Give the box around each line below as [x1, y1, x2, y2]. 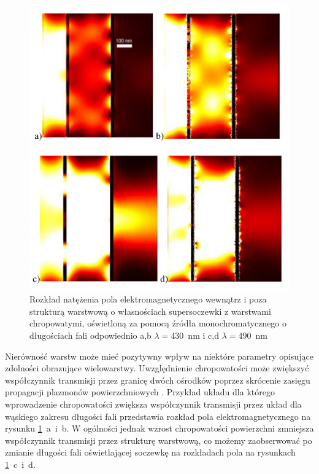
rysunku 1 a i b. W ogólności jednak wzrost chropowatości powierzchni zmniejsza [5, 422, 314, 435]
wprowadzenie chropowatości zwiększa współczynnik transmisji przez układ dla [5, 397, 302, 410]
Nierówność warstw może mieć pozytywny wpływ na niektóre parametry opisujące [5, 349, 313, 362]
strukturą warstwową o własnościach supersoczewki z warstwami [29, 304, 271, 317]
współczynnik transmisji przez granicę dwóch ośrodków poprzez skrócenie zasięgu [5, 373, 310, 386]
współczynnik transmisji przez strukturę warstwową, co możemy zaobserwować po [5, 433, 312, 446]
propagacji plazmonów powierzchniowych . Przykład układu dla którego [5, 385, 275, 398]
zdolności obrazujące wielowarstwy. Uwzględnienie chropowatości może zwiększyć [5, 361, 309, 374]
